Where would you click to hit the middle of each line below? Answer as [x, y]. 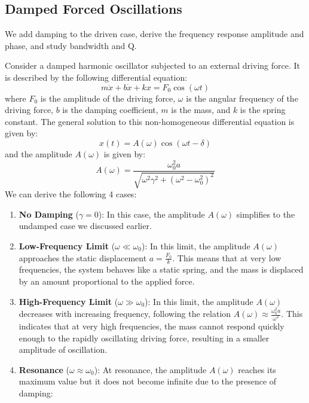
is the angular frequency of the [242, 98]
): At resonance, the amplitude [150, 369]
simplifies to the [266, 214]
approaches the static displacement [83, 257]
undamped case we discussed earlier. [85, 226]
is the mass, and [201, 110]
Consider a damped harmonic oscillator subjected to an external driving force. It [152, 65]
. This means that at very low [227, 257]
